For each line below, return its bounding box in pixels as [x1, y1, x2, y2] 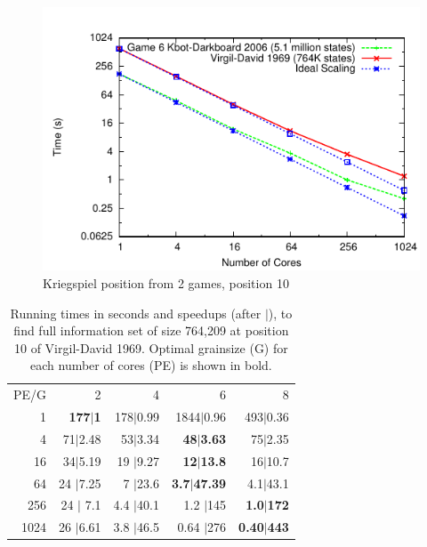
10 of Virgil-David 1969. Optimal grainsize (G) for [14, 338, 288, 357]
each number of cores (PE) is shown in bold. [30, 356, 272, 374]
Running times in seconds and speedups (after [10, 303, 262, 322]
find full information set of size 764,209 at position [13, 321, 289, 340]
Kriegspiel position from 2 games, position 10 [43, 273, 289, 292]
